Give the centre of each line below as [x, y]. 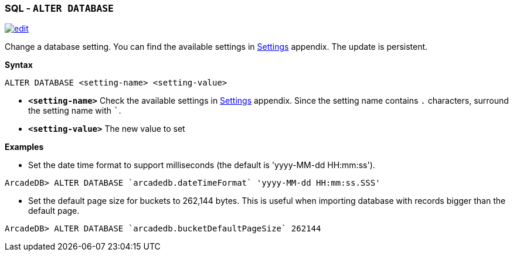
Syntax [19, 65]
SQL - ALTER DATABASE [59, 8]
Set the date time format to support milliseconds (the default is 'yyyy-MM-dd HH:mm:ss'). [202, 165]
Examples [24, 147]
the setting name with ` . [75, 111]
